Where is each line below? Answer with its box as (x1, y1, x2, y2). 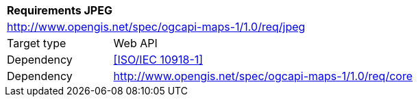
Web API (113, 36, 158, 50)
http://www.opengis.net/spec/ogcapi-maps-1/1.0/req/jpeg (7, 20, 306, 34)
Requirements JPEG (7, 3, 112, 17)
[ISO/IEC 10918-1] (113, 53, 204, 66)
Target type (7, 36, 66, 50)
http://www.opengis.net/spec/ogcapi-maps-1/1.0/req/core (113, 69, 413, 83)
